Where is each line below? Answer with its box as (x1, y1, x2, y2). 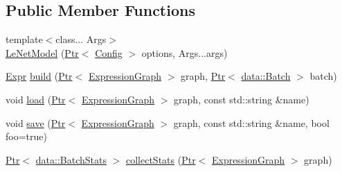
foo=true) (6, 129, 47, 144)
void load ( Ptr (6, 92, 66, 106)
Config (95, 45, 123, 60)
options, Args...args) (141, 45, 228, 60)
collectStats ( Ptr (125, 152, 196, 166)
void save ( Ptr (6, 115, 66, 130)
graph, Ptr (181, 69, 226, 83)
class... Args (55, 32, 107, 46)
